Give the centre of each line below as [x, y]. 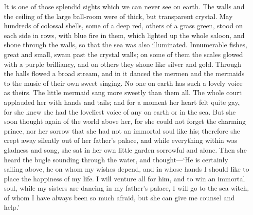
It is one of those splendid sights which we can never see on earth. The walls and [124, 6]
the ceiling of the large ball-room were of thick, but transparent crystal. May [118, 16]
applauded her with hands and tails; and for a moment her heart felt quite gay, [122, 102]
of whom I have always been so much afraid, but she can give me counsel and [119, 197]
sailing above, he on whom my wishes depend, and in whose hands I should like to [126, 169]
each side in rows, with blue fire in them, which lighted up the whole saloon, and [124, 35]
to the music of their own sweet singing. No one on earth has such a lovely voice [123, 83]
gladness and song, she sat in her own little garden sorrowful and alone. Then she [125, 149]
